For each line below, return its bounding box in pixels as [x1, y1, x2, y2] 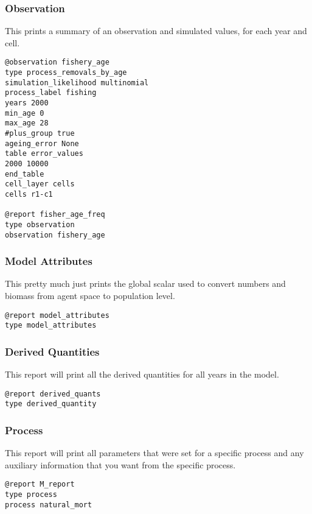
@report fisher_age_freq [5, 210, 105, 219]
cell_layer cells [5, 180, 75, 189]
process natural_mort [5, 500, 92, 509]
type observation [5, 220, 75, 229]
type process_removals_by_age [5, 68, 127, 77]
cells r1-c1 [5, 189, 53, 199]
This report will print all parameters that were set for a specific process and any [5, 446, 304, 459]
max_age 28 [5, 119, 49, 128]
